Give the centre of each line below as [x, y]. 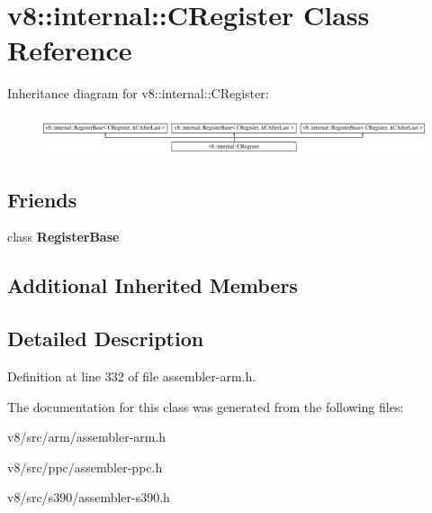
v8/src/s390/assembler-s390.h [89, 497]
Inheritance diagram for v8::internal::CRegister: [138, 93]
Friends [42, 199]
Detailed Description [106, 339]
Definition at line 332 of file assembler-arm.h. [132, 376]
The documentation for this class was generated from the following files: [206, 406]
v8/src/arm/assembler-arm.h [87, 437]
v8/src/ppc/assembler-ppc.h [85, 467]
